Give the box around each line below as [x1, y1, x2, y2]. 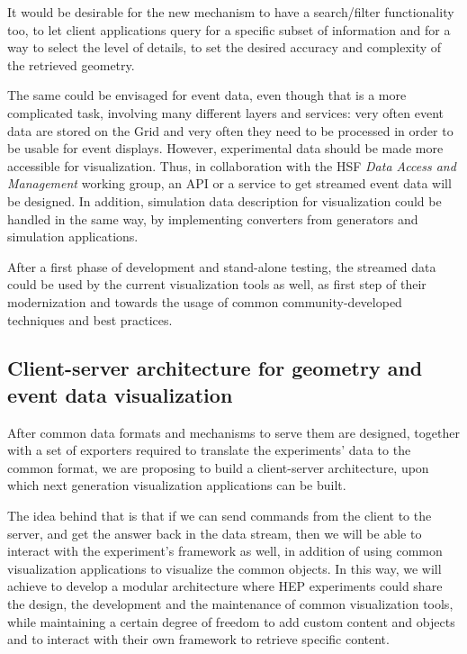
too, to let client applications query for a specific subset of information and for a [7, 20, 451, 39]
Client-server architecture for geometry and [7, 354, 423, 382]
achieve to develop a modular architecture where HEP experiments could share [7, 577, 443, 595]
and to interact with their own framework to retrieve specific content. [7, 630, 390, 649]
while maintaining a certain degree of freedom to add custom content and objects [7, 612, 455, 631]
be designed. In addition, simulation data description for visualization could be [7, 191, 442, 210]
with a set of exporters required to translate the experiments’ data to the [7, 441, 411, 459]
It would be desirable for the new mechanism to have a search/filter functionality [7, 3, 454, 21]
